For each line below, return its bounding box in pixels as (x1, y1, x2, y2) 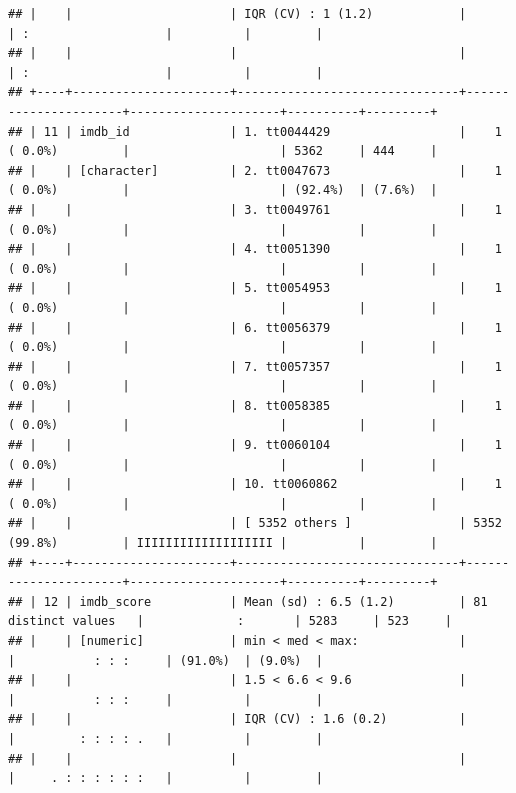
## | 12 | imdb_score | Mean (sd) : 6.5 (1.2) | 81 (8, 594, 488, 609)
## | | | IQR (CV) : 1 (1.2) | (8, 7, 467, 21)
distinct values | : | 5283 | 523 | (8, 614, 452, 629)
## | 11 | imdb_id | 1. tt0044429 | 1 (8, 124, 502, 139)
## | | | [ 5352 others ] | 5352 (8, 516, 502, 531)
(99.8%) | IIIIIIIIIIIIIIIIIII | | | (8, 536, 438, 551)
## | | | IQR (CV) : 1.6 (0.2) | (8, 712, 467, 727)
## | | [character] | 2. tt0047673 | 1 (8, 163, 502, 178)
